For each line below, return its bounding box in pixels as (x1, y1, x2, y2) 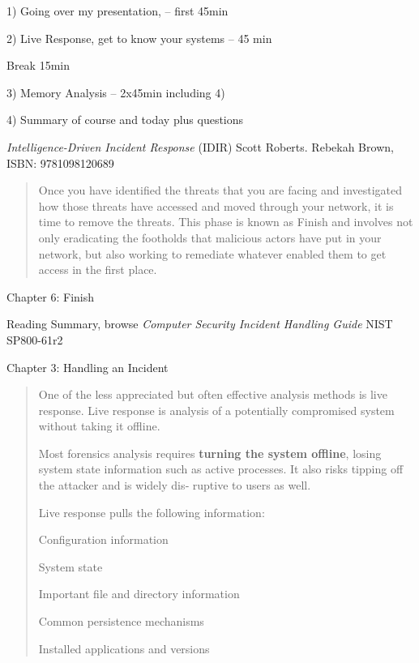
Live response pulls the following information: (38, 503, 265, 520)
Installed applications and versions (38, 639, 210, 657)
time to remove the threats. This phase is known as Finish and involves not (38, 213, 413, 230)
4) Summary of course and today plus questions (6, 111, 244, 128)
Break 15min (6, 57, 71, 74)
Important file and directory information (38, 585, 240, 602)
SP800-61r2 (6, 331, 63, 348)
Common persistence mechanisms (38, 613, 204, 630)
